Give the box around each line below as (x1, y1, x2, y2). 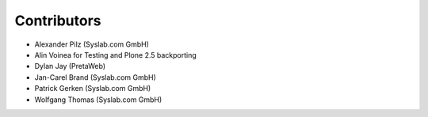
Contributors (14, 12, 102, 29)
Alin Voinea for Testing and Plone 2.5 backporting (34, 50, 197, 59)
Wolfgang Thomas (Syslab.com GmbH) (34, 95, 162, 104)
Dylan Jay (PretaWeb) (34, 62, 106, 71)
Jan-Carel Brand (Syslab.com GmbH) (34, 72, 156, 82)
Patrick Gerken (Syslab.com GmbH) (34, 84, 151, 93)
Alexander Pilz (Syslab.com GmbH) (34, 40, 150, 49)
